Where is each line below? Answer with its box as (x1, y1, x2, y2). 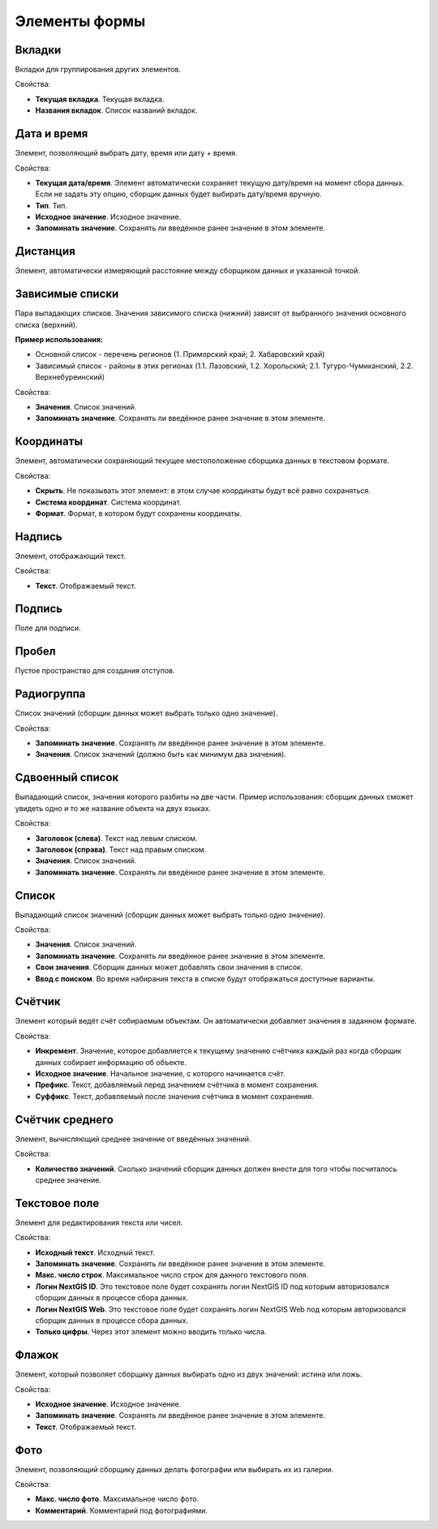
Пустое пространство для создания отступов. (15, 666, 175, 676)
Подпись (15, 602, 63, 616)
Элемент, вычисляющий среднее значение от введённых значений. (15, 1134, 251, 1144)
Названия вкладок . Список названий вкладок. (35, 105, 198, 115)
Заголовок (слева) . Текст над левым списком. (35, 833, 198, 843)
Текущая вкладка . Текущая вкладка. (35, 94, 165, 104)
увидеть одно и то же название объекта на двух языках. (15, 803, 211, 813)
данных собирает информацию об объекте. (35, 1057, 187, 1067)
